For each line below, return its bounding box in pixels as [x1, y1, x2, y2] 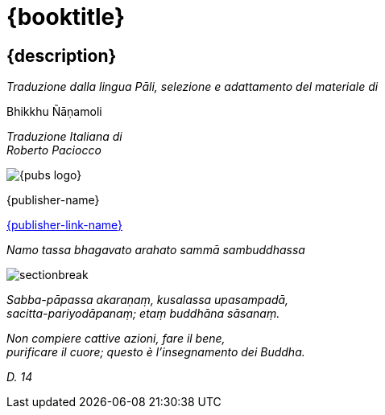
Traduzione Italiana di [6, 129, 122, 144]
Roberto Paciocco [6, 143, 101, 158]
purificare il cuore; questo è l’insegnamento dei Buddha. [6, 345, 305, 360]
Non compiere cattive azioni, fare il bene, [6, 331, 226, 346]
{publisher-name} [6, 193, 100, 207]
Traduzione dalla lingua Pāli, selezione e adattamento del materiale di [6, 80, 379, 94]
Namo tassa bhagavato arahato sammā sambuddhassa [6, 243, 305, 257]
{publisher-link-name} [6, 218, 123, 232]
